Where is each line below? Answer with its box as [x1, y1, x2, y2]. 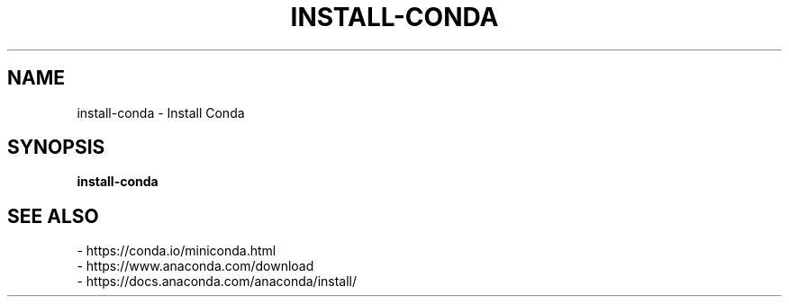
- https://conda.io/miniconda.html [77, 243, 277, 259]
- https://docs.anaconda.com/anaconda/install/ [77, 273, 358, 290]
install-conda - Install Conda [77, 104, 245, 121]
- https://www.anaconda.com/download [77, 258, 314, 274]
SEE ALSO [7, 204, 99, 228]
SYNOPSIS [7, 136, 105, 159]
